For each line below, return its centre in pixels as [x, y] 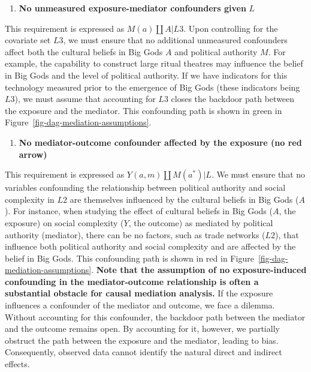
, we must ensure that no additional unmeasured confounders [175, 40]
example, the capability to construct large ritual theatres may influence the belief [154, 63]
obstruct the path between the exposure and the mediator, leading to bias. [142, 340]
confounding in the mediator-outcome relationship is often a [132, 281]
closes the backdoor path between [233, 99]
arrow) [33, 154]
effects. [17, 364]
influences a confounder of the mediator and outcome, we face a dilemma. [140, 305]
